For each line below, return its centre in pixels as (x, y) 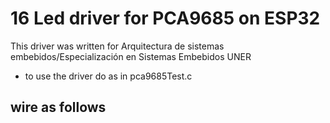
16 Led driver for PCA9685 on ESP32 (165, 18)
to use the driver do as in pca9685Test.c (108, 76)
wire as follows (58, 107)
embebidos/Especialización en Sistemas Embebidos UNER (131, 56)
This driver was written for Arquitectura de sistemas (117, 46)
